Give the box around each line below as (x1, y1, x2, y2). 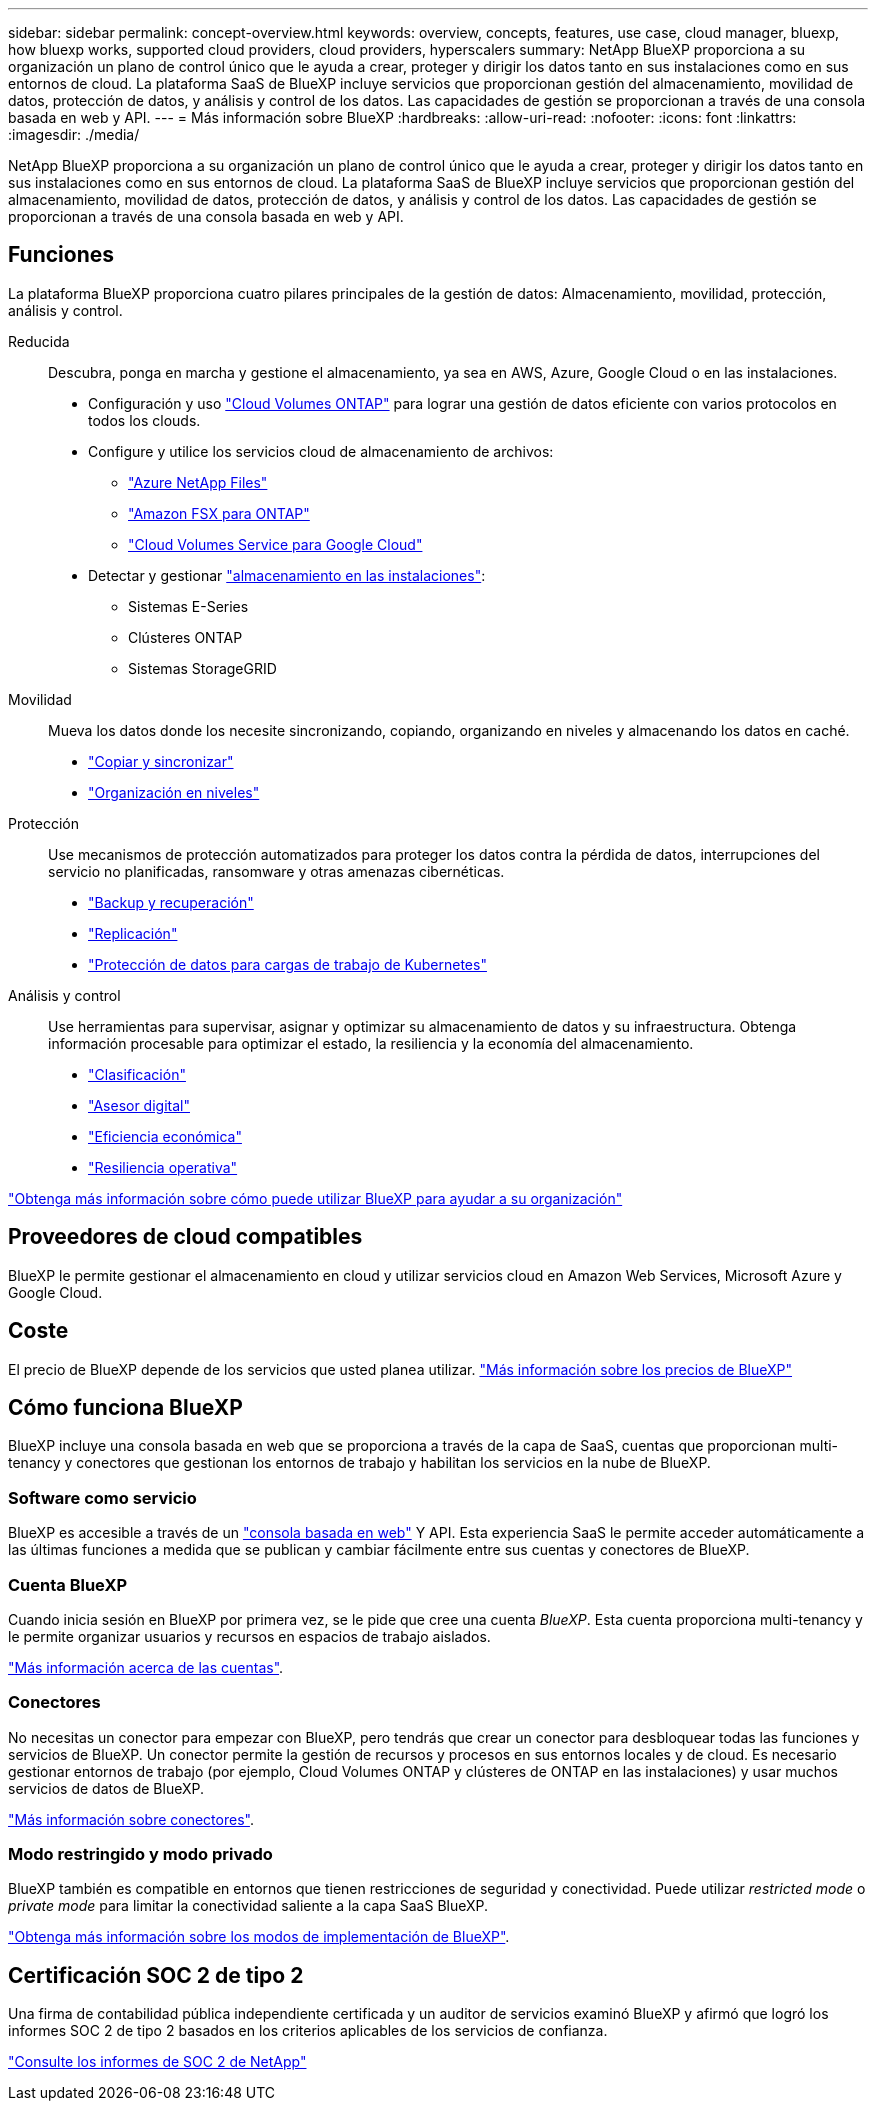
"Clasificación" (88, 1065, 186, 1083)
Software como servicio (8, 1487, 197, 1508)
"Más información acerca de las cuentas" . (8, 1658, 284, 1676)
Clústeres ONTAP (128, 628, 243, 646)
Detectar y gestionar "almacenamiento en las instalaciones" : (88, 566, 486, 584)
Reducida (8, 332, 70, 350)
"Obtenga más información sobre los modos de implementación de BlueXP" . (8, 1928, 510, 1946)
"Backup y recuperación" (88, 893, 254, 911)
